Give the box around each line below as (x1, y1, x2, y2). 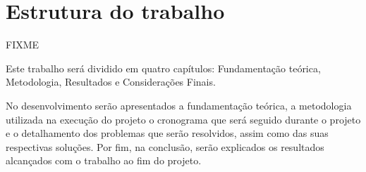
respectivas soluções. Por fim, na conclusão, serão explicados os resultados (6, 139, 324, 154)
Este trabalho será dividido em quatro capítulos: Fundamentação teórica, (6, 60, 321, 75)
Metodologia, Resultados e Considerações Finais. (6, 74, 216, 89)
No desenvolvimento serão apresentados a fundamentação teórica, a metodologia (6, 98, 352, 112)
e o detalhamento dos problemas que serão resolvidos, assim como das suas (6, 126, 329, 140)
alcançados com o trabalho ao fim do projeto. (6, 153, 202, 168)
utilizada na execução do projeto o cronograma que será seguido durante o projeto (6, 112, 361, 126)
